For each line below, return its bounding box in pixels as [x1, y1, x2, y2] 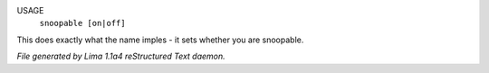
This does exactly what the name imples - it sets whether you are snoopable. [16, 34, 304, 45]
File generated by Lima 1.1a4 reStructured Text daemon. [16, 50, 225, 62]
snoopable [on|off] [39, 18, 126, 29]
